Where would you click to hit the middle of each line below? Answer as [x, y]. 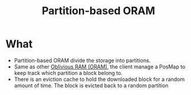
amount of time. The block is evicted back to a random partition [91, 85]
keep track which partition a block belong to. [68, 73]
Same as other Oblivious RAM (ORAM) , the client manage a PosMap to [100, 67]
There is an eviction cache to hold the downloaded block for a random [99, 79]
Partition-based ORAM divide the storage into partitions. [82, 60]
